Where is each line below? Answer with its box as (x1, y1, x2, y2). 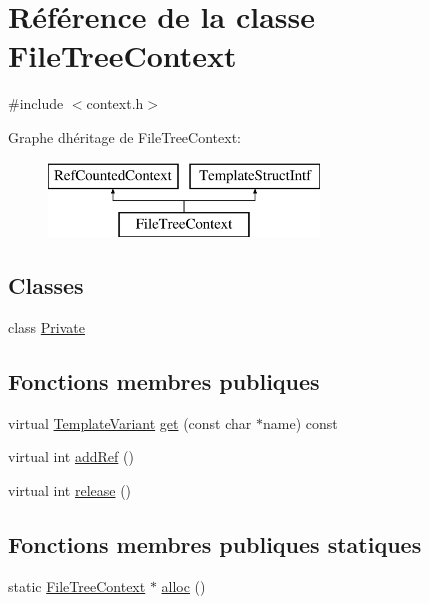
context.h (86, 93, 144, 114)
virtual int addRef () (8, 446, 134, 467)
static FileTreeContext (8, 575, 146, 596)
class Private (8, 316, 85, 337)
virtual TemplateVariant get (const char (8, 412, 252, 433)
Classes (8, 270, 84, 301)
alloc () (161, 575, 206, 596)
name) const (262, 412, 338, 433)
